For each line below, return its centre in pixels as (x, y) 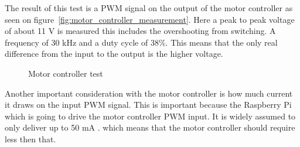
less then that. (30, 139)
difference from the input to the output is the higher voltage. (114, 54)
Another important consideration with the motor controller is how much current (149, 93)
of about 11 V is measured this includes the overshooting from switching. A (140, 31)
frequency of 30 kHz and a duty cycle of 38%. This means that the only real (141, 42)
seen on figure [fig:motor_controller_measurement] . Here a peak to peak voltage (150, 19)
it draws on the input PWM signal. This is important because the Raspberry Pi (148, 105)
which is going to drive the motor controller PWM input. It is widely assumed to (150, 116)
